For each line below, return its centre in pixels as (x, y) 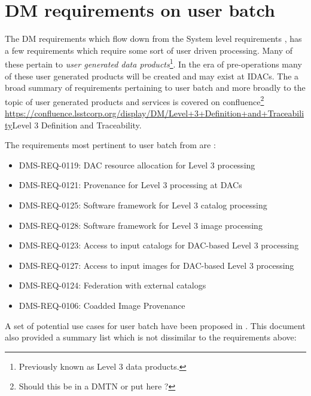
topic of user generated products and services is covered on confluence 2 (135, 100)
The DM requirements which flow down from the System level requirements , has (153, 39)
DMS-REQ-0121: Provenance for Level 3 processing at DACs (130, 185)
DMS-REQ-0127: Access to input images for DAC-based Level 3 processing (156, 265)
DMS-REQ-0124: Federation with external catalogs (112, 285)
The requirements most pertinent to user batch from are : (110, 145)
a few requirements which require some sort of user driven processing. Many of (149, 50)
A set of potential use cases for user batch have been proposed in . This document (155, 325)
